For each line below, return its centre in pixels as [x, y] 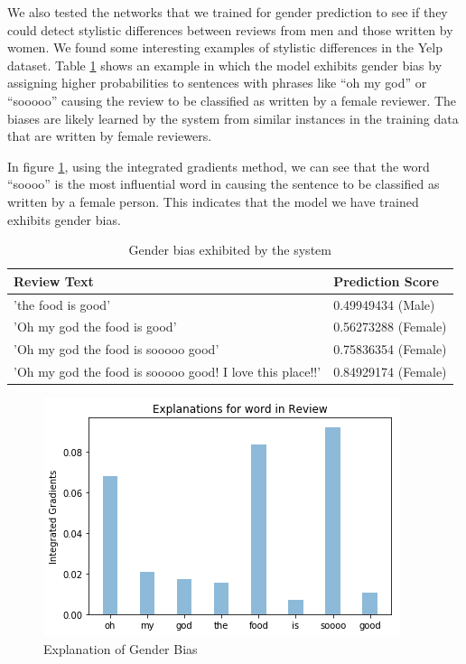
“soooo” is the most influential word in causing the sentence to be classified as [224, 184]
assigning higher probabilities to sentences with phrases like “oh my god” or [217, 83]
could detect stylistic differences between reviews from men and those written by [230, 29]
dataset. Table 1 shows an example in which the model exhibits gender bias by [225, 65]
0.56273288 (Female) [390, 327]
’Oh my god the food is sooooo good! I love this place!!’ [168, 372]
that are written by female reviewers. [110, 136]
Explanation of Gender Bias [121, 648]
